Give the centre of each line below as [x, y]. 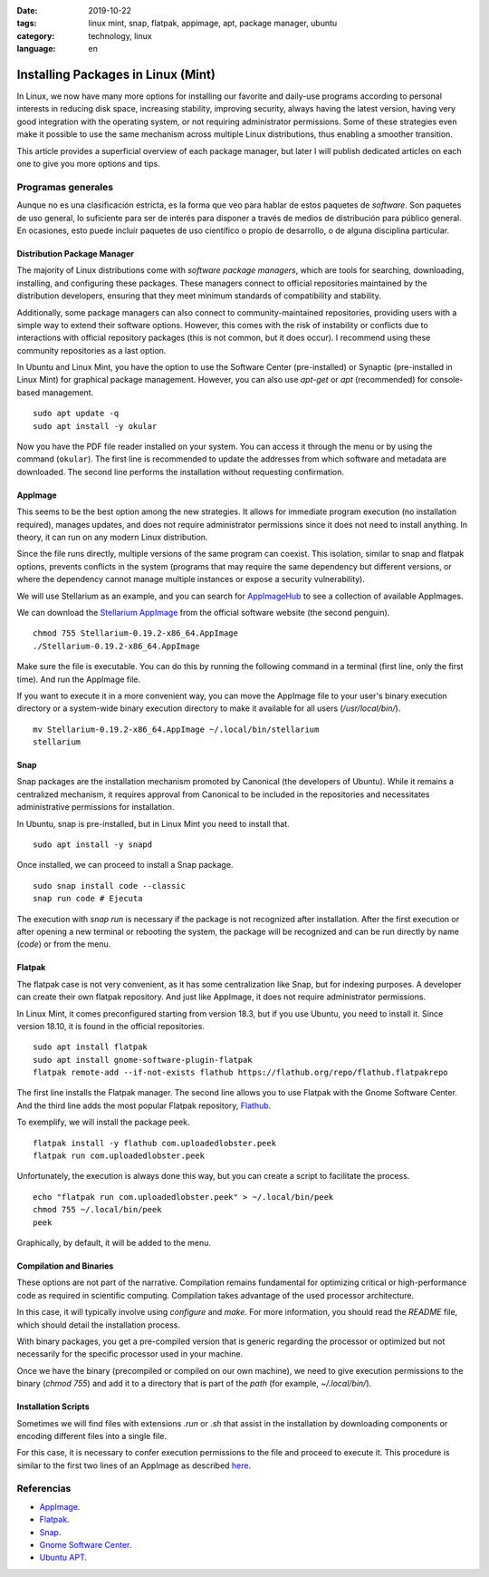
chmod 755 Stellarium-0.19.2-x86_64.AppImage [136, 633]
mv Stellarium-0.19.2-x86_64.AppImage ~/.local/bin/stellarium [176, 729]
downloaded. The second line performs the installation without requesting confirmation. [180, 472]
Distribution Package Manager [76, 253]
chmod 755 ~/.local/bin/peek [97, 1210]
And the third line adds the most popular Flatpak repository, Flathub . [144, 1105]
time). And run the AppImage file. [79, 679]
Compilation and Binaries [65, 1266]
